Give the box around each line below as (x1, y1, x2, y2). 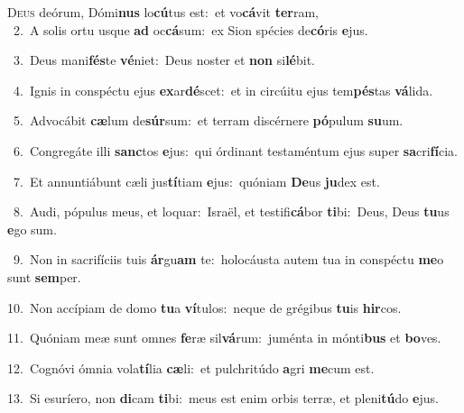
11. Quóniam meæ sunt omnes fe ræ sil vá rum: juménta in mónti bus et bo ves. (7, 328, 441, 347)
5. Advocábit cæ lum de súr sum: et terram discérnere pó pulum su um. (13, 111, 404, 130)
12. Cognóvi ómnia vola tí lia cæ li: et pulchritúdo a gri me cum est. (7, 358, 375, 377)
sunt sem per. (7, 267, 81, 286)
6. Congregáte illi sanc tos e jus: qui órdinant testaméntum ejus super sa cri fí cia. (13, 141, 458, 160)
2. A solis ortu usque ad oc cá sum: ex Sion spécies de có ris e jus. (13, 20, 368, 39)
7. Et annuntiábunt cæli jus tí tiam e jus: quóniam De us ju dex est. (13, 171, 380, 190)
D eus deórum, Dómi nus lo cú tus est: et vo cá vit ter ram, (7, 3, 319, 21)
